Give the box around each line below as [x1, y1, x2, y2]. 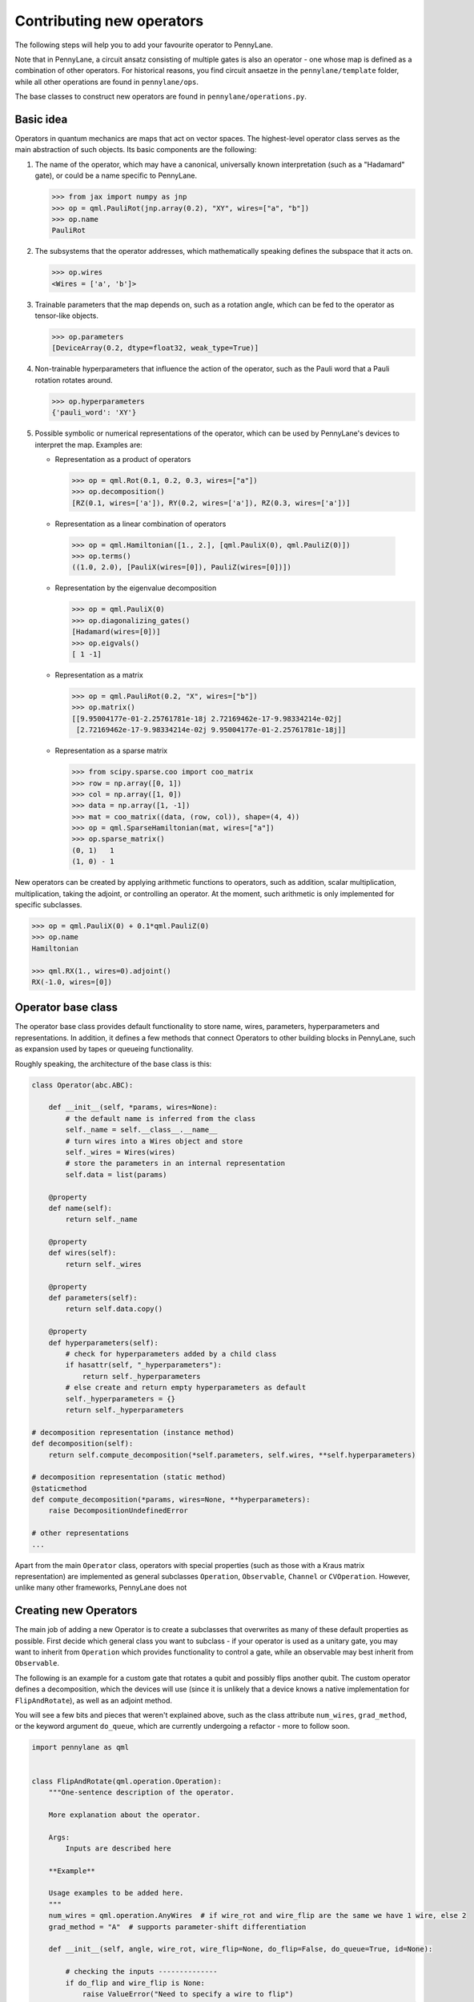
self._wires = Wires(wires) [65, 1148, 176, 1156]
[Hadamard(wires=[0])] [71, 627, 161, 637]
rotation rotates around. [34, 375, 113, 384]
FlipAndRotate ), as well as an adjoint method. [14, 1695, 172, 1705]
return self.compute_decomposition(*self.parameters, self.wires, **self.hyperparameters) [48, 1450, 416, 1459]
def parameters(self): [48, 1293, 138, 1303]
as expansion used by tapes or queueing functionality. [14, 1044, 194, 1054]
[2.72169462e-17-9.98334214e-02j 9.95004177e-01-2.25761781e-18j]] [76, 726, 347, 734]
